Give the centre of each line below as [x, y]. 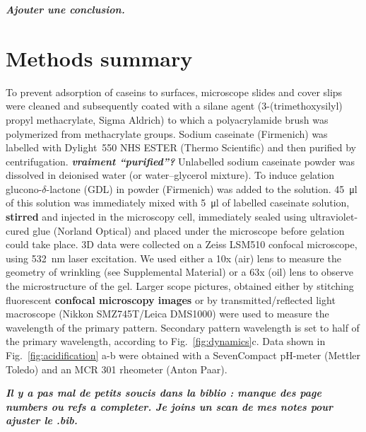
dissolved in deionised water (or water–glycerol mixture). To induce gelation [170, 175]
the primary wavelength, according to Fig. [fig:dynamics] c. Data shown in [166, 341]
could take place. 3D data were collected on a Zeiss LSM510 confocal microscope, [182, 244]
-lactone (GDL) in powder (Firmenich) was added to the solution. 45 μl [202, 188]
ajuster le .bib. [42, 420]
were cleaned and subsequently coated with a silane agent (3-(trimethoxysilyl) [174, 106]
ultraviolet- [334, 217]
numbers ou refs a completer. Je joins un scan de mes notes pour [170, 406]
